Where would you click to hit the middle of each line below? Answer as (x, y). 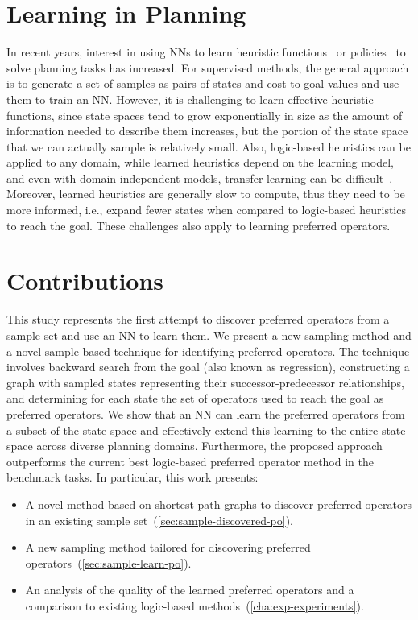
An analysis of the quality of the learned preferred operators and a (190, 590)
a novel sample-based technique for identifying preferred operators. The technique (208, 351)
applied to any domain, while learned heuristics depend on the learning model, (200, 162)
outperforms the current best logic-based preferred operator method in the (190, 461)
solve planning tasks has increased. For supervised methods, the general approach (208, 67)
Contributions (85, 281)
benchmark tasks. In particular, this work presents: (132, 477)
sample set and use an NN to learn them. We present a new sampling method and (209, 335)
